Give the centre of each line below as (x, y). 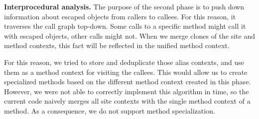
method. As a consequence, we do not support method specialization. (110, 110)
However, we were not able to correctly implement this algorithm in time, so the (127, 91)
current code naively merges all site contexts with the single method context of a (127, 101)
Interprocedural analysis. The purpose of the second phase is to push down (124, 6)
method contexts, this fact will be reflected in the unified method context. (117, 45)
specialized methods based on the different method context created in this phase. (128, 82)
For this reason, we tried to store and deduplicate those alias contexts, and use (124, 62)
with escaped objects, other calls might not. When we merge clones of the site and (130, 35)
